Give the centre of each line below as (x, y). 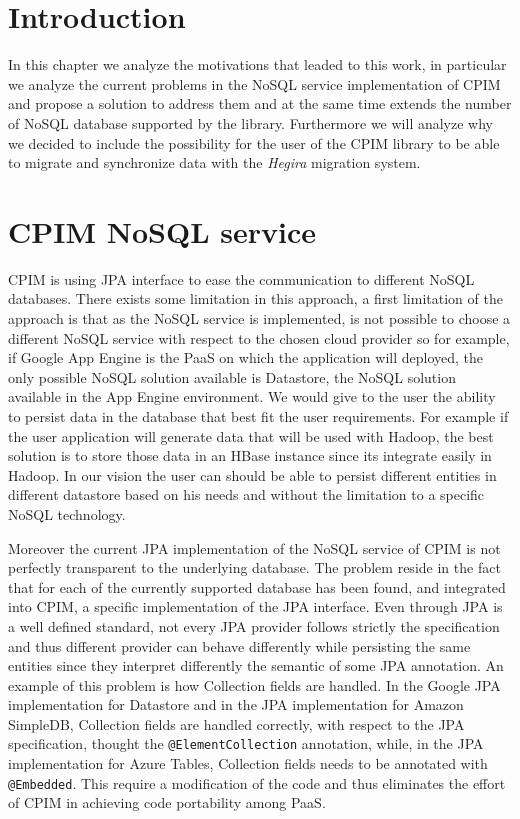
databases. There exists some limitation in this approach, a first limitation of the (255, 298)
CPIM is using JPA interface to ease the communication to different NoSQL (241, 278)
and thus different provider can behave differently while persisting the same (239, 645)
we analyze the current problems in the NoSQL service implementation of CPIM (254, 83)
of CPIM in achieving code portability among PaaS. (167, 802)
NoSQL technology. (67, 513)
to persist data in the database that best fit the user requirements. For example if (258, 415)
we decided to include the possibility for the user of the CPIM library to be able (254, 142)
